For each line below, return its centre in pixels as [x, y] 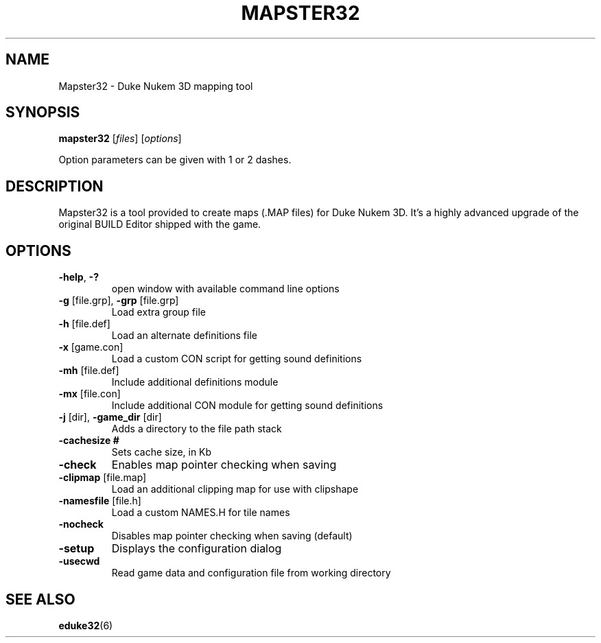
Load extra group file [158, 312]
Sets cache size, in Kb [162, 452]
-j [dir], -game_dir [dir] [110, 417]
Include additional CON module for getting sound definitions [247, 406]
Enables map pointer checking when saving [224, 465]
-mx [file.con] [90, 394]
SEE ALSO [40, 599]
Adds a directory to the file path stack [197, 429]
